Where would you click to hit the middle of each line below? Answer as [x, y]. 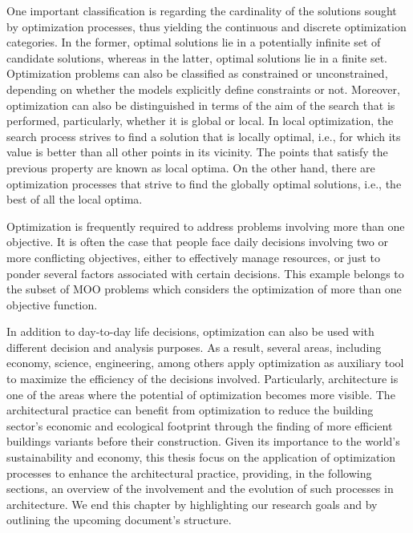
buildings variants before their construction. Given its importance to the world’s [203, 441]
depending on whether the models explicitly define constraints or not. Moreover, [203, 89]
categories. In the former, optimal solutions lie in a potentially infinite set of [194, 42]
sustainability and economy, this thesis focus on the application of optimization [201, 457]
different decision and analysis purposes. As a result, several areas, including [194, 347]
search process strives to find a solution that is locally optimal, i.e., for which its [204, 136]
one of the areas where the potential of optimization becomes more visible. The [201, 394]
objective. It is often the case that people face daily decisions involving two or [197, 242]
